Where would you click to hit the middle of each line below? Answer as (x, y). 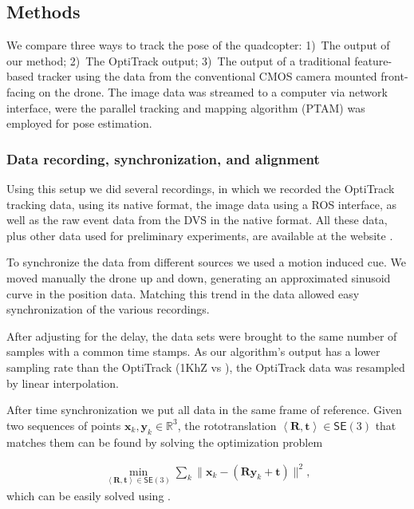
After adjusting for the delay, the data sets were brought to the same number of (202, 335)
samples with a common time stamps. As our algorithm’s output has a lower (193, 351)
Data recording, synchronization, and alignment (163, 158)
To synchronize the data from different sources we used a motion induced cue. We (206, 262)
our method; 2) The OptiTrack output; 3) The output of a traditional (179, 60)
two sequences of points (64, 425)
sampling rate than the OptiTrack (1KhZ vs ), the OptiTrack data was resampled (206, 367)
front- (394, 76)
